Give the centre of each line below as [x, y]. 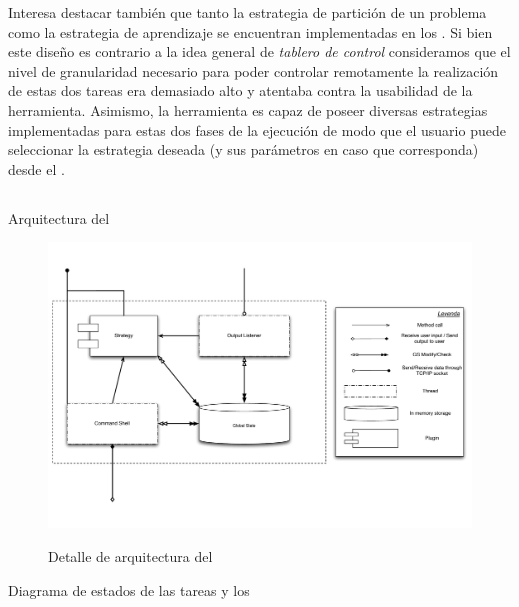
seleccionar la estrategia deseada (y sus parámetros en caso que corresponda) [243, 149]
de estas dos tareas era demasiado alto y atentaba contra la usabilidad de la [240, 90]
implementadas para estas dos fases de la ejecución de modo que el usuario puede [257, 129]
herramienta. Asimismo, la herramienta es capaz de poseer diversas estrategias [248, 109]
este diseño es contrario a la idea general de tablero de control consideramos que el [259, 51]
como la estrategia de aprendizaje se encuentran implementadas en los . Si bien [250, 31]
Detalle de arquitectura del [130, 556]
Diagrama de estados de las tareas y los [129, 589]
